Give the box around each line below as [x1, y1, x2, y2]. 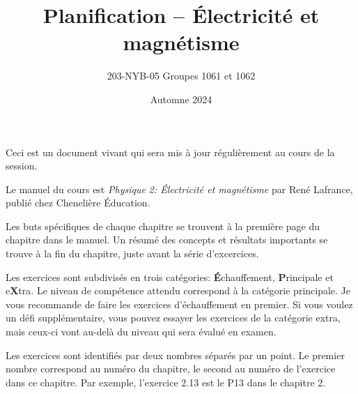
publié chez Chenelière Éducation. [6, 195, 150, 210]
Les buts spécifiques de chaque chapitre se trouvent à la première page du [6, 218, 320, 233]
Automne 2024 [150, 91, 212, 106]
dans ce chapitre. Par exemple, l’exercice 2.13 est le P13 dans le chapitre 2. [6, 374, 326, 389]
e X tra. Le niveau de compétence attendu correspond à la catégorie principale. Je [6, 283, 351, 298]
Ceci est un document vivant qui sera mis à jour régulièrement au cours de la [6, 144, 335, 159]
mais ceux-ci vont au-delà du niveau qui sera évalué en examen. [6, 324, 277, 339]
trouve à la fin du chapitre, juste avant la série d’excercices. [6, 246, 259, 261]
